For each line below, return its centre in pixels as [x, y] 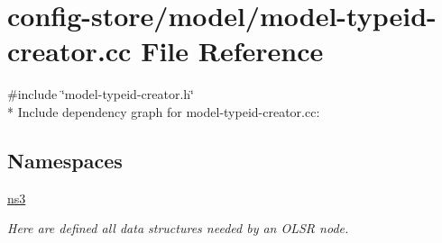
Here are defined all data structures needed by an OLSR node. [178, 228]
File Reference [232, 51]
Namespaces [65, 160]
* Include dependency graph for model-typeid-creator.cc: [164, 111]
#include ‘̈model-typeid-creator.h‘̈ [101, 94]
